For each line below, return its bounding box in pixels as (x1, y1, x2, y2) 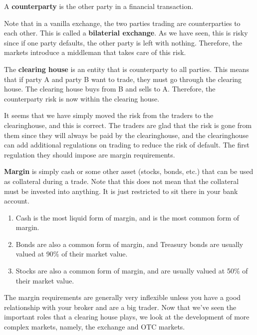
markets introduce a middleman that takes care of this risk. (4, 47, 186, 57)
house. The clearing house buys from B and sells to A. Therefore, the (4, 83, 216, 94)
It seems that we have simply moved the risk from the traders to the (4, 110, 214, 120)
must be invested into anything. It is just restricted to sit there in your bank (4, 185, 238, 196)
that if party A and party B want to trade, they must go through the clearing (4, 73, 242, 84)
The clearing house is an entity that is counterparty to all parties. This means (4, 63, 249, 74)
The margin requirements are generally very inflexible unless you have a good (4, 292, 241, 302)
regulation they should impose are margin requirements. (4, 149, 175, 159)
